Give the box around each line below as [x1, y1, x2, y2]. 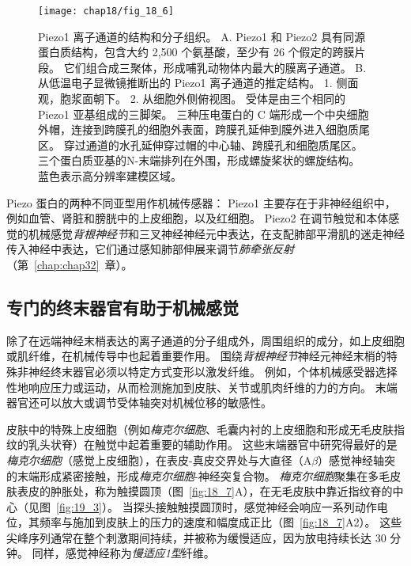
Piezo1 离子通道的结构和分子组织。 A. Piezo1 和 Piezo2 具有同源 [38, 28, 365, 44]
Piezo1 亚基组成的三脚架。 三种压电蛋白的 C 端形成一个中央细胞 [38, 105, 369, 122]
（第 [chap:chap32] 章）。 [6, 256, 133, 272]
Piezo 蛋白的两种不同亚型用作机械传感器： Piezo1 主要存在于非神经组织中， [6, 194, 396, 211]
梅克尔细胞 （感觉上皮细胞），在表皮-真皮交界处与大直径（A [6, 451, 312, 468]
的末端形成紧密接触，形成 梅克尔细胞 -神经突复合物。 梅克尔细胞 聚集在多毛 [6, 467, 390, 484]
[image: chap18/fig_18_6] [38, 6, 174, 17]
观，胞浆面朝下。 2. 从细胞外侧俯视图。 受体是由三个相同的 [38, 90, 345, 107]
